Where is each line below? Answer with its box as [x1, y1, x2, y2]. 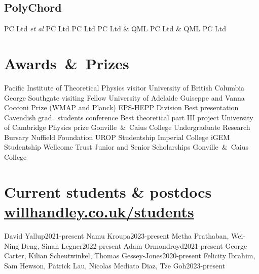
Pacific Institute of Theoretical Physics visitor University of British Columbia [4, 82, 245, 93]
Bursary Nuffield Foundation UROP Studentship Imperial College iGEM [4, 131, 230, 142]
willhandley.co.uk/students [4, 201, 194, 222]
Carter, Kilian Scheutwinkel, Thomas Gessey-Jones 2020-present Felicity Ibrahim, [4, 250, 255, 261]
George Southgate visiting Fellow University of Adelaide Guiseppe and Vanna [4, 92, 245, 103]
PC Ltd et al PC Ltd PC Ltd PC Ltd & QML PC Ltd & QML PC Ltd [4, 23, 227, 34]
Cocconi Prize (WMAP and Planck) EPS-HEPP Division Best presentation [4, 102, 239, 113]
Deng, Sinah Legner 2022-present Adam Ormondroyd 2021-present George [21, 240, 247, 251]
